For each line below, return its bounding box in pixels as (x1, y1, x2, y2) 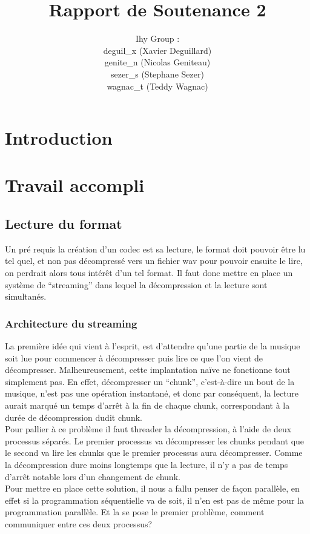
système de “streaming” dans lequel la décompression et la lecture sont (5, 278, 268, 291)
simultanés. (5, 290, 47, 303)
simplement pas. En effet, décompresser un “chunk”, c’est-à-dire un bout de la (5, 375, 295, 387)
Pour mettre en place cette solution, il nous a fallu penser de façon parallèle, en (5, 482, 300, 495)
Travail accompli (5, 173, 145, 197)
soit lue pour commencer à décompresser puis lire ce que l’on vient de (5, 351, 263, 364)
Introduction (5, 125, 113, 150)
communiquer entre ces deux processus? (5, 517, 153, 530)
